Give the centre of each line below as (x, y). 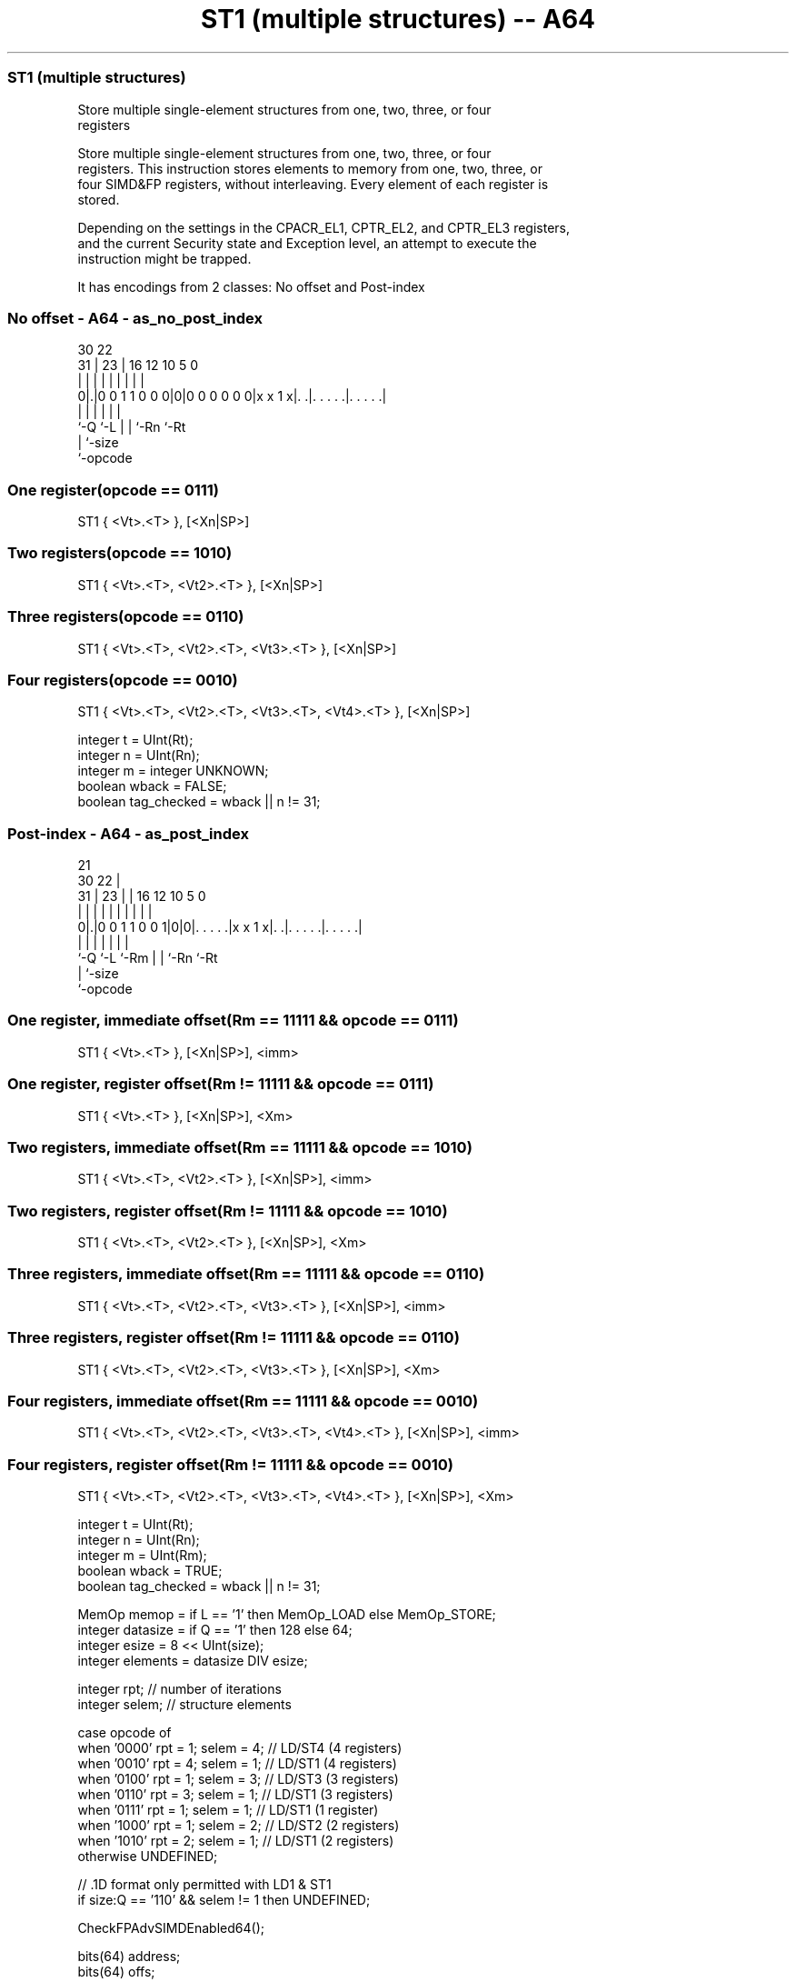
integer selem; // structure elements (184, 1704)
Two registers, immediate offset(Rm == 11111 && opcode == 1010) (240, 1147)
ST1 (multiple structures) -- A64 (398, 19)
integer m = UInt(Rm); (142, 1555)
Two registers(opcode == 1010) (120, 553)
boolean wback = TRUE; (150, 1571)
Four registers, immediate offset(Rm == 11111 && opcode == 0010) (243, 1401)
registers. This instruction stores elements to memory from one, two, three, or (310, 168)
